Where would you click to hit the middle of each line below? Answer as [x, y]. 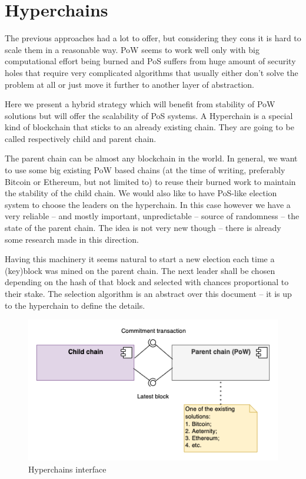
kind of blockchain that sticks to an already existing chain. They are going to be [149, 127]
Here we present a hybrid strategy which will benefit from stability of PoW [140, 104]
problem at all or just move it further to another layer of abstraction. [129, 84]
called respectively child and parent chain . [81, 138]
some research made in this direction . [72, 239]
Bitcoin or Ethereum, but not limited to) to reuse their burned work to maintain [150, 181]
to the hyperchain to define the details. [75, 305]
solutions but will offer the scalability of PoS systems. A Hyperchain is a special [149, 115]
